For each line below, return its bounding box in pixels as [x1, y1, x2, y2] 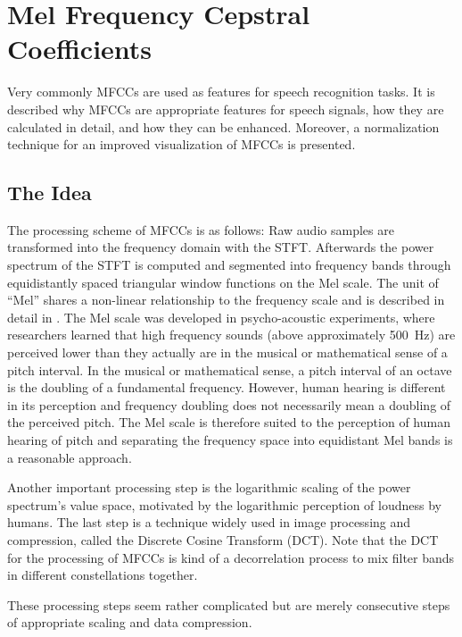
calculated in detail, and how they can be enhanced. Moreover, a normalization [7, 117, 440, 136]
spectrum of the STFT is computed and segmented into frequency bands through [7, 256, 451, 274]
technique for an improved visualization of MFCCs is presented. [7, 135, 356, 154]
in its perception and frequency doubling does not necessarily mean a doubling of [7, 395, 451, 414]
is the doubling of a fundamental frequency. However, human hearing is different [7, 378, 446, 397]
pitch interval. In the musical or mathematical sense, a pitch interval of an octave [7, 360, 452, 379]
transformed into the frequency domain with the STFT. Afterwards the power [7, 238, 434, 256]
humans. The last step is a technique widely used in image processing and [7, 513, 411, 532]
